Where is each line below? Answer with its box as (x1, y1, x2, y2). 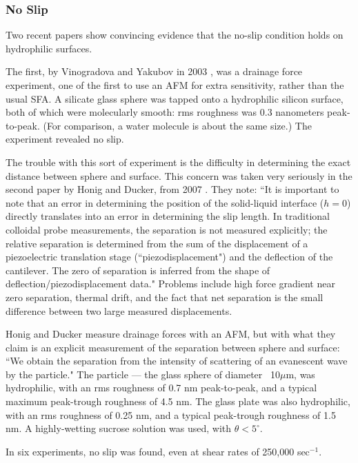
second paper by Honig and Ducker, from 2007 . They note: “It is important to (6, 182, 339, 196)
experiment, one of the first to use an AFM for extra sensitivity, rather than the (6, 78, 344, 92)
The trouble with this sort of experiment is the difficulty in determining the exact (6, 154, 351, 169)
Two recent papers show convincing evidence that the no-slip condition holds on (6, 28, 344, 42)
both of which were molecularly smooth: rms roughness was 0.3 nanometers (6, 105, 324, 119)
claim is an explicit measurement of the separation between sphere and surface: (6, 340, 340, 354)
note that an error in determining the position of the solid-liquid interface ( (6, 195, 324, 209)
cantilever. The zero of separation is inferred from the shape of (6, 263, 270, 277)
